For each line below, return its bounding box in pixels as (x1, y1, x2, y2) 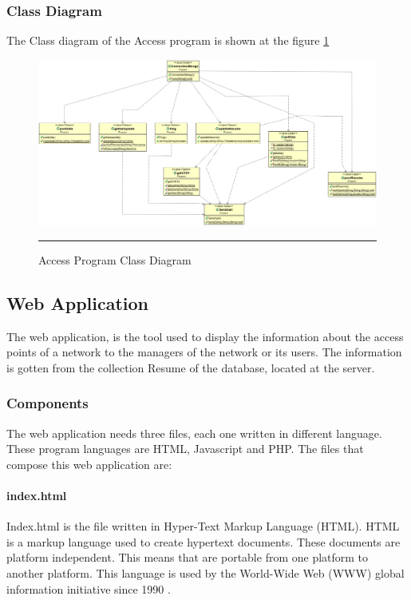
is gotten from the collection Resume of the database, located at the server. (6, 359, 375, 375)
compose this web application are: (6, 455, 172, 472)
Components (6, 393, 89, 413)
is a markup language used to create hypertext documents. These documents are (6, 533, 401, 550)
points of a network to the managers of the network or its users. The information (6, 344, 402, 360)
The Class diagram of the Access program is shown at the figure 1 (6, 32, 330, 49)
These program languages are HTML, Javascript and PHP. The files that (6, 440, 364, 457)
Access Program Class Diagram (38, 251, 192, 268)
